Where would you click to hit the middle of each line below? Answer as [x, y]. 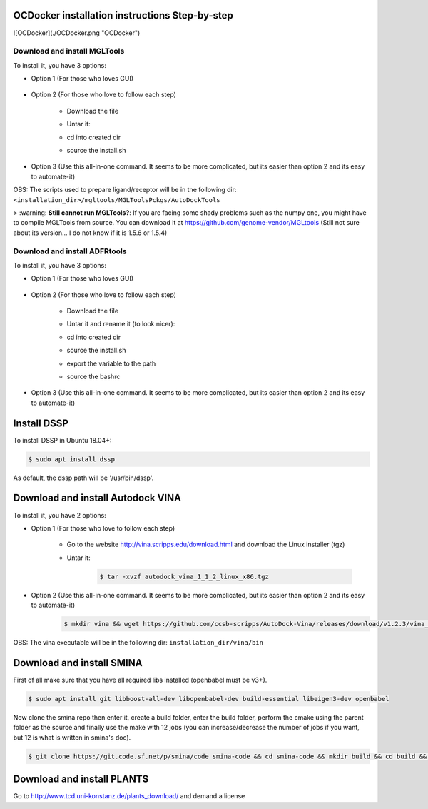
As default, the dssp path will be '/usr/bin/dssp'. [83, 478]
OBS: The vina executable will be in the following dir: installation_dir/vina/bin [138, 643]
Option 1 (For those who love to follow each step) [103, 528]
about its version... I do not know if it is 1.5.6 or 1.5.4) [90, 233]
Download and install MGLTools [69, 51]
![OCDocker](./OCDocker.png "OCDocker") [77, 33]
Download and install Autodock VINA [97, 498]
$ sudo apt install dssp [72, 459]
